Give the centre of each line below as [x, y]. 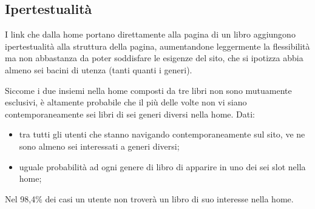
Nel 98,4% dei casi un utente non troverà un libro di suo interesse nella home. [149, 198]
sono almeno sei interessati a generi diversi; [99, 146]
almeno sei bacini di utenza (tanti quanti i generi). [99, 69]
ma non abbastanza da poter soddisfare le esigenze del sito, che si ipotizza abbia [154, 58]
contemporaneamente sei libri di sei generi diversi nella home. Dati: [130, 114]
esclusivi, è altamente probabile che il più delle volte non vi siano [126, 102]
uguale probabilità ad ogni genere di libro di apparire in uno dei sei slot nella [162, 166]
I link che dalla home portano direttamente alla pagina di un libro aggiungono [150, 34]
